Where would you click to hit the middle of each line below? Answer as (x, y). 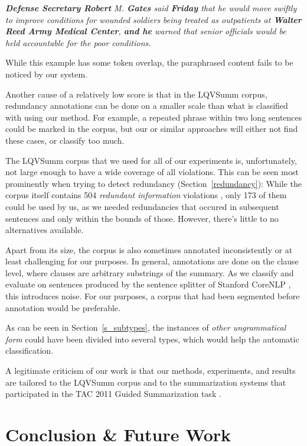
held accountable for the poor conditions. (78, 42)
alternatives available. (45, 230)
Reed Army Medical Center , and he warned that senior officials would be (146, 31)
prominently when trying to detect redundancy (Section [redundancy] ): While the (153, 183)
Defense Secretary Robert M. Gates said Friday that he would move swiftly (151, 8)
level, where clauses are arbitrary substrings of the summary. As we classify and (150, 272)
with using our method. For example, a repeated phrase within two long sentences (154, 117)
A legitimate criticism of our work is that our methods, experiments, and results (151, 371)
